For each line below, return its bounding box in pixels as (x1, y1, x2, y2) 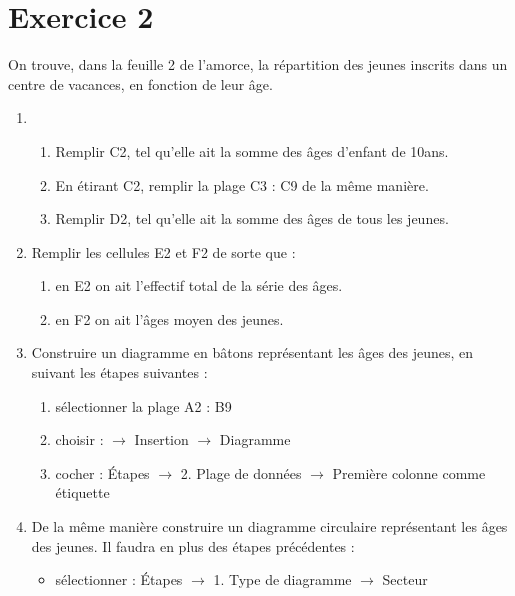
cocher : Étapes (55, 462, 150, 483)
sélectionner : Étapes (55, 569, 183, 590)
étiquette (55, 482, 110, 503)
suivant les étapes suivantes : (31, 362, 208, 383)
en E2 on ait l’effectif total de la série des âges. (55, 275, 343, 296)
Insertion (134, 429, 189, 450)
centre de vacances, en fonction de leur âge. (8, 73, 273, 94)
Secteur (382, 569, 428, 590)
